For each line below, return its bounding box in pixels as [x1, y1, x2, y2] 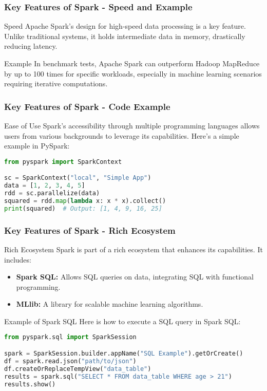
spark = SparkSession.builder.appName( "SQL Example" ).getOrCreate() [4, 350, 243, 357]
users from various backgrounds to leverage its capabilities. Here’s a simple [4, 130, 239, 141]
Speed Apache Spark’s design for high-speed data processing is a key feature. [4, 21, 246, 31]
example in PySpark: [4, 140, 70, 151]
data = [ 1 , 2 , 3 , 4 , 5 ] [4, 182, 85, 190]
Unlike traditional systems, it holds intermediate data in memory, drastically [4, 30, 245, 41]
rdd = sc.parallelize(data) [4, 190, 100, 197]
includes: [4, 254, 31, 265]
